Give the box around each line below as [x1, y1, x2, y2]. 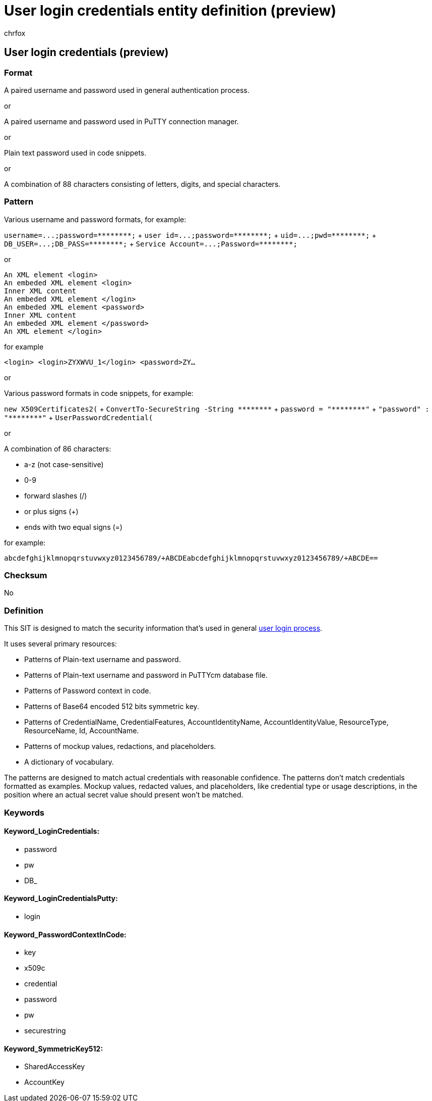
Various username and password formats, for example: [4, 215, 187, 224]
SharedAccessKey [24, 1062, 85, 1071]
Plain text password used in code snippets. [4, 148, 147, 157]
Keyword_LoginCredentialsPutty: [4, 894, 118, 903]
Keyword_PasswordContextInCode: [4, 930, 127, 939]
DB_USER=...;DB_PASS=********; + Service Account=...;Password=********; [4, 239, 297, 248]
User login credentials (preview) [4, 46, 169, 59]
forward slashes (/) [24, 491, 87, 500]
